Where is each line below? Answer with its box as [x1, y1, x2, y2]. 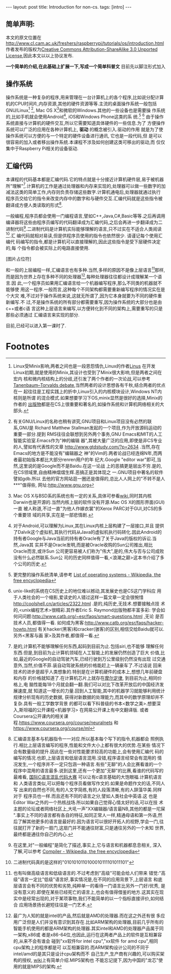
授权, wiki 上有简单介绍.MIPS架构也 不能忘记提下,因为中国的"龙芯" [22, 957, 159, 963]
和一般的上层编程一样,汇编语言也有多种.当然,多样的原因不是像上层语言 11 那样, [6, 266, 165, 273]
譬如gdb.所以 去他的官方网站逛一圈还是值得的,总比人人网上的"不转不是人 [13, 475, 165, 481]
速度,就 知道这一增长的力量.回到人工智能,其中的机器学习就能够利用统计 [17, 687, 165, 694]
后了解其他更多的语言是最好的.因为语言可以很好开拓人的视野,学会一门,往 [13, 818, 164, 824]
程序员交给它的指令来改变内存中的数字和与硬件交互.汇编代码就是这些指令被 [6, 195, 163, 202]
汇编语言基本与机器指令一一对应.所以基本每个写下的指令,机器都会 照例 [13, 735, 159, 741]
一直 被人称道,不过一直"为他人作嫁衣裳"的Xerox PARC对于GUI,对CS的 [13, 505, 158, 511]
